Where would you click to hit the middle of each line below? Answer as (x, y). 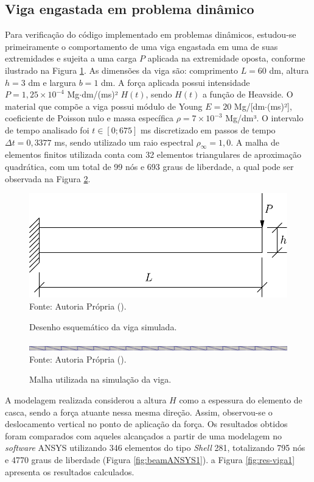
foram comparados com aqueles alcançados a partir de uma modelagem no (143, 435)
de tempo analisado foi (47, 129)
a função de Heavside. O (248, 94)
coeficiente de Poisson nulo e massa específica (89, 118)
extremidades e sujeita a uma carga (71, 58)
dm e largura (52, 82)
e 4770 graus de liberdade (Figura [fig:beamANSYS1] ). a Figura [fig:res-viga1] (150, 460)
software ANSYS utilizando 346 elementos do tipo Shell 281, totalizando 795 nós (155, 448)
